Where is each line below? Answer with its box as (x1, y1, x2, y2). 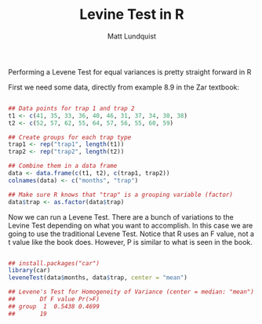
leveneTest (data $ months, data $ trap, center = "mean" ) (8, 274, 188, 282)
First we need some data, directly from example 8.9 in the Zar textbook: (8, 82, 240, 92)
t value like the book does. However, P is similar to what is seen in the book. (8, 237, 253, 246)
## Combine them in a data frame (8, 162, 118, 170)
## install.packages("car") (8, 259, 100, 268)
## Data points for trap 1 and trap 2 (8, 104, 135, 112)
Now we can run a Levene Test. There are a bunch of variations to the (8, 212, 234, 221)
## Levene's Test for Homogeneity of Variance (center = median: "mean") (8, 288, 255, 296)
